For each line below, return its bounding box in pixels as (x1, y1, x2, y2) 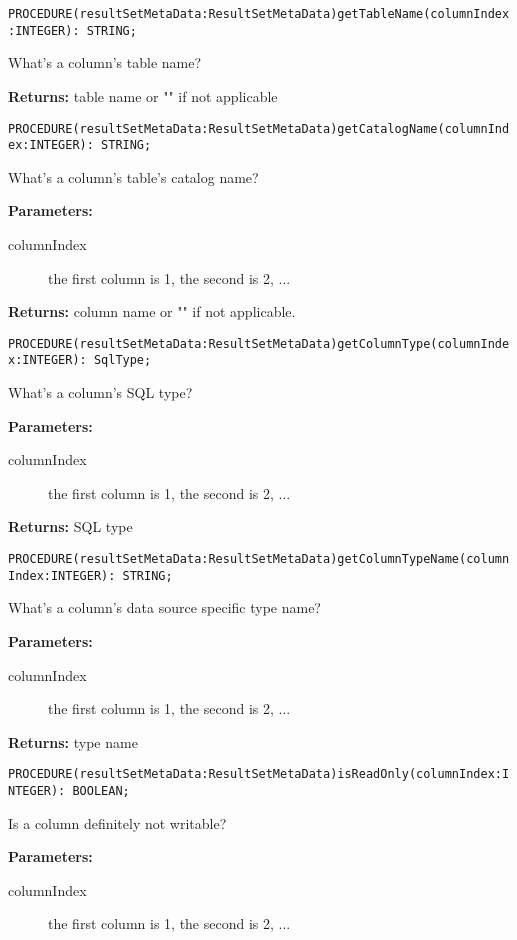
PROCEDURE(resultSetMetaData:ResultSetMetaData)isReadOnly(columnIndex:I (8, 767, 510, 782)
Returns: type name (8, 731, 138, 752)
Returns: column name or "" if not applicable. (8, 301, 296, 322)
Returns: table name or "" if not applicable (8, 85, 278, 106)
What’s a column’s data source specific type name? (8, 597, 321, 618)
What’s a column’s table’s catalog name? (8, 166, 259, 187)
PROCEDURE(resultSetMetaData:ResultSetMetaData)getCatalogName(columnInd (8, 121, 510, 136)
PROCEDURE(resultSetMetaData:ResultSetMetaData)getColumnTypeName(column (8, 552, 510, 567)
